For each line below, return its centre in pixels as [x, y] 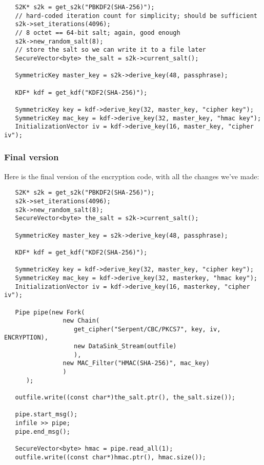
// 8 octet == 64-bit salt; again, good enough [98, 33]
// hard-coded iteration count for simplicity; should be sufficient [136, 16]
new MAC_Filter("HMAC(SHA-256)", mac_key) [136, 363]
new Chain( [81, 321]
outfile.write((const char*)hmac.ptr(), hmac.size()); [110, 457]
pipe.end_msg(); [43, 431]
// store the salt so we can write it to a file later [110, 50]
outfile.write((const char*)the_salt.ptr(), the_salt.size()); [125, 398]
